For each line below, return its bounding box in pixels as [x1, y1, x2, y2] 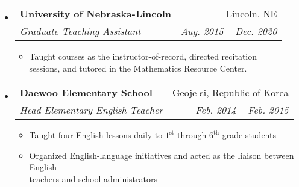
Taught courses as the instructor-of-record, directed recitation [29, 50, 257, 62]
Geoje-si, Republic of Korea [172, 85, 289, 100]
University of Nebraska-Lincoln [19, 7, 172, 20]
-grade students [219, 129, 276, 141]
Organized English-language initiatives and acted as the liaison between [29, 149, 294, 161]
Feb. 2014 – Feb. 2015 [195, 103, 289, 117]
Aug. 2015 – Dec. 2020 [181, 24, 277, 38]
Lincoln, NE [225, 7, 277, 20]
